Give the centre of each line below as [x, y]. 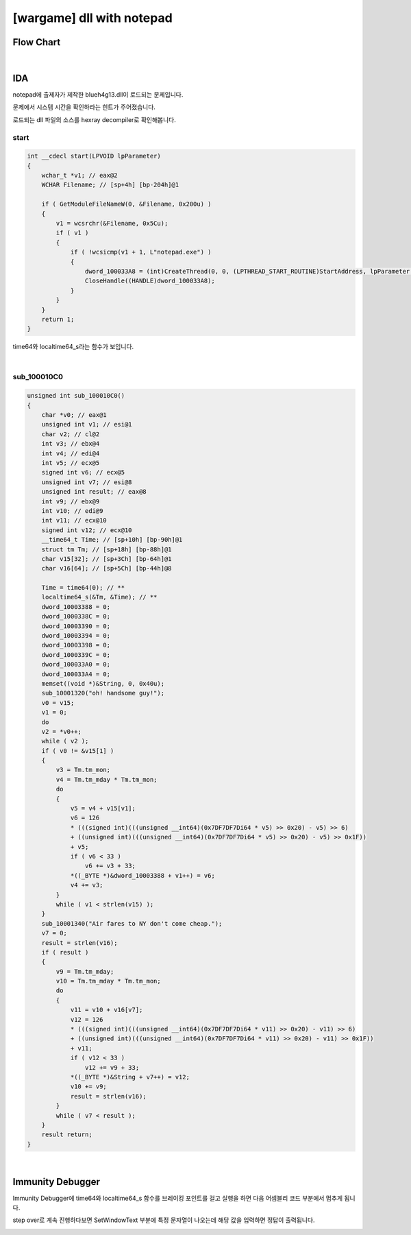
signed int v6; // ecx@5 [83, 472]
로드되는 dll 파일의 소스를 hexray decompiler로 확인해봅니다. [94, 119]
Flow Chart [37, 42]
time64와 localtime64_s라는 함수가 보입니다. [73, 347]
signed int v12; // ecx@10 [87, 530]
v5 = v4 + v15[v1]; [103, 808]
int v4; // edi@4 [71, 453]
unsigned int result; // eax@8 [94, 492]
